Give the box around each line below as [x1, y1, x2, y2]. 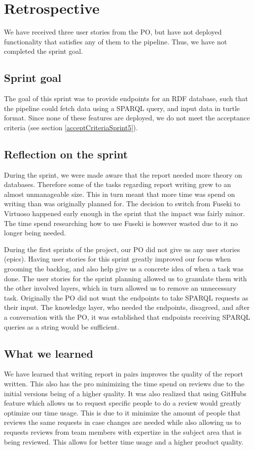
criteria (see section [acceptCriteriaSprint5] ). [4, 122, 138, 132]
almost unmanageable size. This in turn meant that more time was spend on [4, 188, 235, 199]
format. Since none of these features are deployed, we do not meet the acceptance [4, 112, 250, 123]
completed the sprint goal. [4, 46, 83, 56]
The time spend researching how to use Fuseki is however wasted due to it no [4, 218, 238, 228]
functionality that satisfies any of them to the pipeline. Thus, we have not [4, 36, 227, 46]
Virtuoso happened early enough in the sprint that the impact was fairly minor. [4, 208, 245, 219]
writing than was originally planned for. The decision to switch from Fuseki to [4, 198, 241, 209]
